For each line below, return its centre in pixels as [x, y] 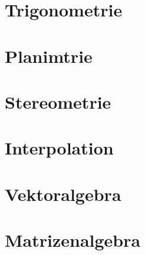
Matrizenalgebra [73, 240]
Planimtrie [49, 56]
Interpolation [59, 148]
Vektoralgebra [63, 194]
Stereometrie [58, 101]
